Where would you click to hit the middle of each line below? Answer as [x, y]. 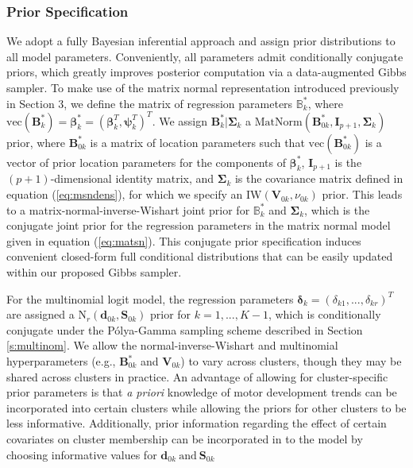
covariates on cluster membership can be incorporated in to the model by [185, 438]
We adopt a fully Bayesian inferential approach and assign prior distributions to [201, 41]
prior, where [36, 142]
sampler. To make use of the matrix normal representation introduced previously [203, 87]
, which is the [337, 209]
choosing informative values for [82, 454]
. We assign [179, 120]
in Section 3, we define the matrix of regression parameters [150, 103]
